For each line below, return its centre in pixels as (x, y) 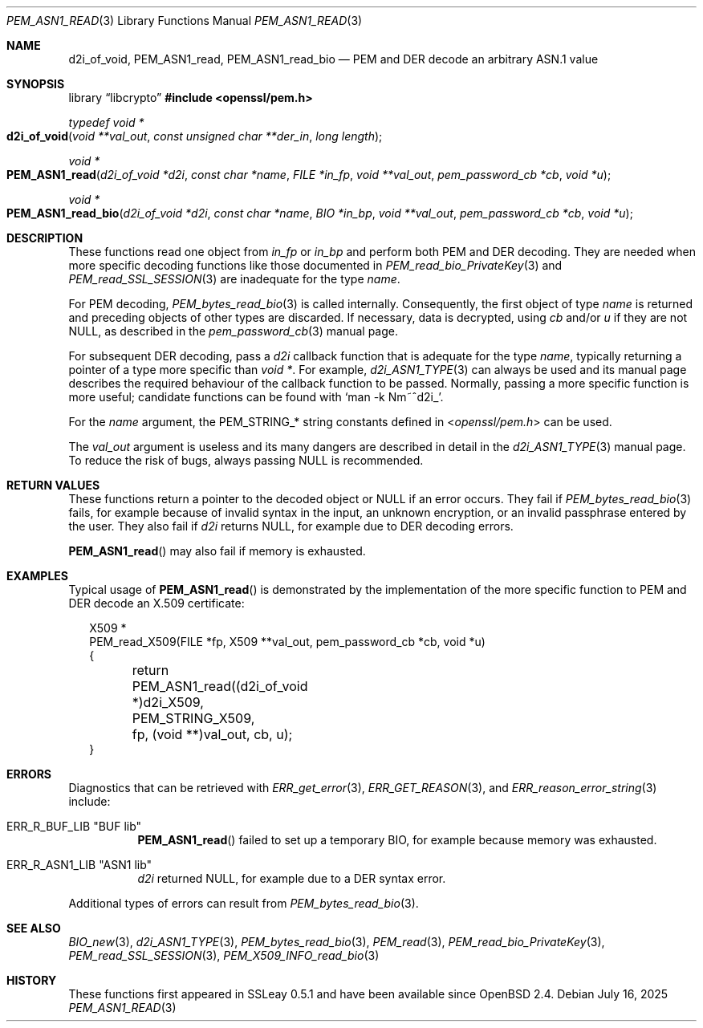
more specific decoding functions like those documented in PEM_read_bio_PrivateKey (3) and (315, 265)
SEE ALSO (34, 928)
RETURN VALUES (53, 485)
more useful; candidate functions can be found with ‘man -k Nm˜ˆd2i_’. (256, 397)
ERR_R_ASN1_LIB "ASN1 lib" (79, 865)
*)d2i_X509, (168, 702)
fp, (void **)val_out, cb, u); (212, 734)
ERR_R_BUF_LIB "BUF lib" (74, 826)
